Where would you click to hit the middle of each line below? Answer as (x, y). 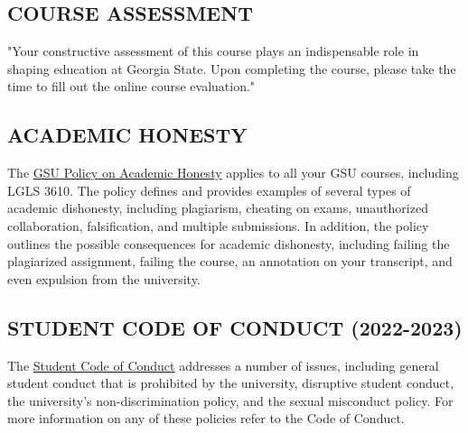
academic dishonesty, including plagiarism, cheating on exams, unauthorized (218, 208)
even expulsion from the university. (104, 278)
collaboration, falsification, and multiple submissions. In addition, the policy (218, 225)
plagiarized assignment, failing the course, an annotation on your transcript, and (230, 261)
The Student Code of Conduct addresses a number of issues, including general (223, 365)
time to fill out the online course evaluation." (131, 86)
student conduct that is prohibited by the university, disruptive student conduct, (231, 383)
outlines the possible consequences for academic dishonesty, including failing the (229, 243)
